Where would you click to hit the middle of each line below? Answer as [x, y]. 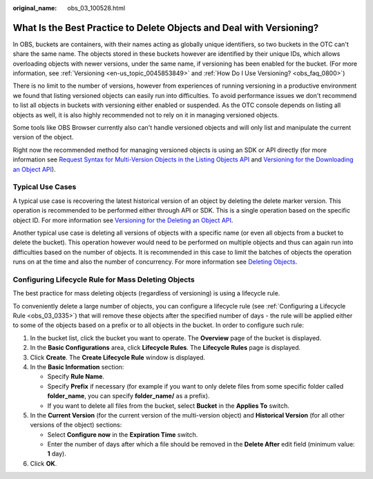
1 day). [57, 454]
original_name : [35, 8]
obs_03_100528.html [96, 8]
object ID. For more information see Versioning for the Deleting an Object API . [123, 220]
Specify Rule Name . [76, 377]
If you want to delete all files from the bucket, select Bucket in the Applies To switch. [169, 405]
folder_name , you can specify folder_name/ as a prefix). [128, 396]
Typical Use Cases [45, 187]
